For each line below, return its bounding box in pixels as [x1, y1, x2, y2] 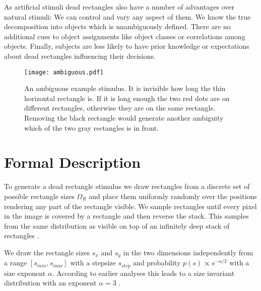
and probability [133, 257, 181, 268]
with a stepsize [70, 257, 116, 268]
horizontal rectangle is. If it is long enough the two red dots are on [24, 92, 230, 103]
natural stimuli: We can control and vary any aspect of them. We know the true [4, 11, 251, 22]
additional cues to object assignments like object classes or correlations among [4, 31, 245, 41]
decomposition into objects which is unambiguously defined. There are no [4, 21, 231, 32]
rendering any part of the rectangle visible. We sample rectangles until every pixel [4, 201, 257, 211]
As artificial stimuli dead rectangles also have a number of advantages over [4, 2, 235, 12]
